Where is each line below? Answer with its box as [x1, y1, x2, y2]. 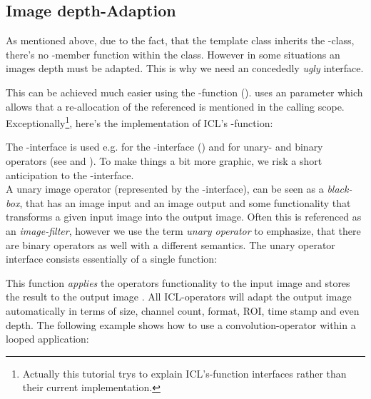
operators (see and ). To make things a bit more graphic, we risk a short [6, 153, 322, 168]
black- [327, 181, 352, 196]
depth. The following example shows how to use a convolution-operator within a [6, 317, 356, 332]
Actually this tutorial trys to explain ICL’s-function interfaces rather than [22, 365, 347, 380]
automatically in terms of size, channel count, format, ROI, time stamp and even [6, 303, 360, 318]
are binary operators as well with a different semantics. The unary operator [6, 237, 335, 252]
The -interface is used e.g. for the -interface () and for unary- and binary [6, 139, 323, 154]
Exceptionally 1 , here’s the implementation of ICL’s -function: [6, 113, 273, 130]
